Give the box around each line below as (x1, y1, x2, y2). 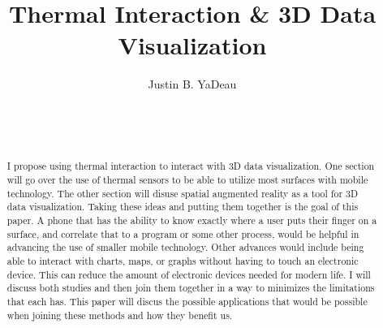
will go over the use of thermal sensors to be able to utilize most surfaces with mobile (6, 173, 368, 187)
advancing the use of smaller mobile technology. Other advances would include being (6, 240, 364, 254)
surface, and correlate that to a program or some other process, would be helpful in (6, 227, 359, 240)
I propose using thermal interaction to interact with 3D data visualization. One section (6, 159, 375, 173)
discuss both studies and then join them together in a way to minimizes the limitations (6, 281, 375, 295)
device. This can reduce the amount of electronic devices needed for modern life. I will (6, 267, 371, 281)
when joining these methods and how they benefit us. (6, 308, 233, 322)
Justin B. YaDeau (148, 76, 237, 93)
